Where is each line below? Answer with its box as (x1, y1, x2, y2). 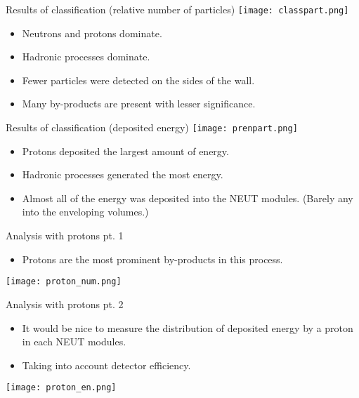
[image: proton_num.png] (6, 277, 122, 287)
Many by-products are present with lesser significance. (22, 96, 256, 111)
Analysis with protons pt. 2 (6, 296, 124, 311)
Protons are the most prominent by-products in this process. (22, 251, 283, 266)
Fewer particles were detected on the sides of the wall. (22, 72, 255, 87)
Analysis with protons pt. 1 (6, 228, 124, 243)
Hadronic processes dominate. (22, 49, 150, 64)
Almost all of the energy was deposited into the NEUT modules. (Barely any (22, 190, 353, 205)
